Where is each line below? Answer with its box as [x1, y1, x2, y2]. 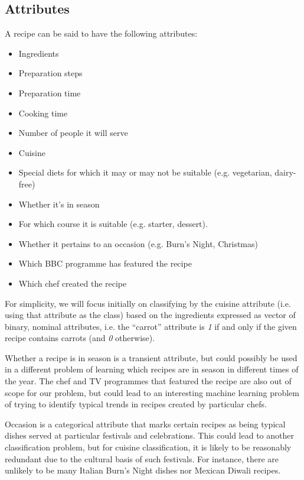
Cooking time [18, 106, 68, 119]
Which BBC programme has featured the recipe [18, 257, 192, 270]
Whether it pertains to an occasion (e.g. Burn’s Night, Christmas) [18, 237, 258, 249]
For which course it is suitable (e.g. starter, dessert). [18, 218, 208, 230]
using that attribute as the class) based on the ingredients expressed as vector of [5, 309, 296, 321]
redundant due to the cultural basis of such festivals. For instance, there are [5, 452, 279, 465]
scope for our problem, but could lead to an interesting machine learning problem [5, 386, 299, 398]
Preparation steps [18, 67, 83, 79]
